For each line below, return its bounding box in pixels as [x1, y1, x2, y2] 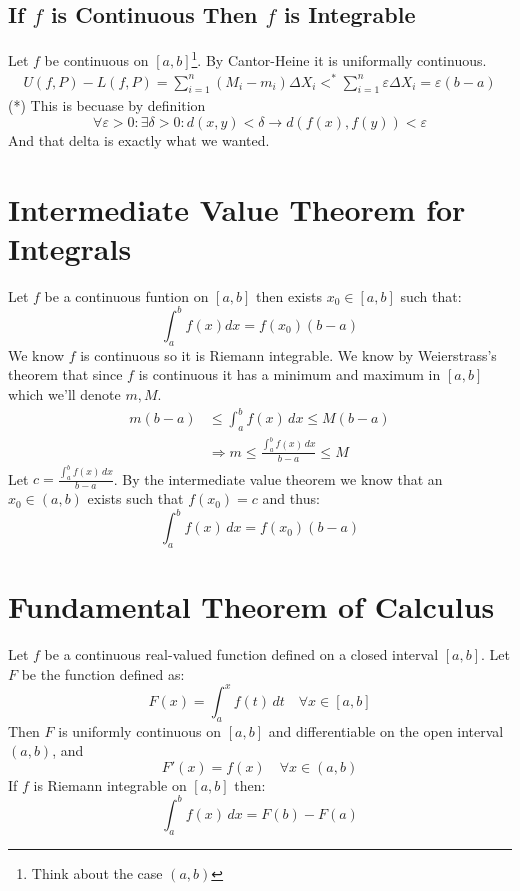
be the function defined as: [21, 663, 185, 684]
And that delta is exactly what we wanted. [8, 129, 270, 150]
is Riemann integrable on [33, 774, 187, 795]
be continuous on [44, 49, 149, 70]
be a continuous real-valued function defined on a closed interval [44, 644, 439, 665]
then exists [256, 285, 322, 306]
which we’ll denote [8, 383, 121, 404]
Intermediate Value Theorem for [8, 188, 466, 229]
